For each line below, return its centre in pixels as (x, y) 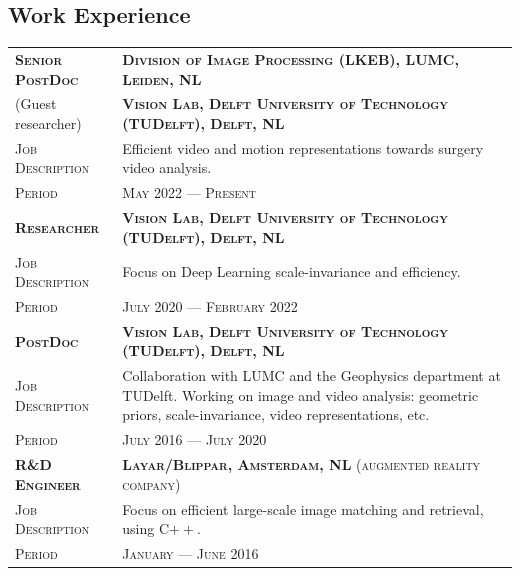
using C (146, 528)
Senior (39, 58)
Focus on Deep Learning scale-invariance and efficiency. (291, 271)
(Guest (36, 103)
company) (151, 483)
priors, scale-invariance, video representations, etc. (276, 414)
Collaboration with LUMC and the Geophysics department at (311, 375)
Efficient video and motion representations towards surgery (303, 147)
